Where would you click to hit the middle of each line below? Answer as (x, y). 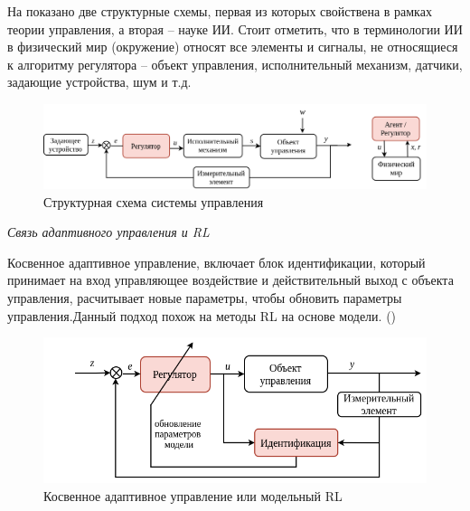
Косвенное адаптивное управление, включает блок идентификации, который (216, 262)
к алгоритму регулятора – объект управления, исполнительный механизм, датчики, (235, 64)
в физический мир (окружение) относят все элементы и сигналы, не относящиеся (233, 47)
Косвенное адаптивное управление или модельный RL (193, 495)
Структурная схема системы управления (154, 201)
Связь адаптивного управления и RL (108, 232)
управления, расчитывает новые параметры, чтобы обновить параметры (205, 297)
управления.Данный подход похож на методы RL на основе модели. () (202, 315)
